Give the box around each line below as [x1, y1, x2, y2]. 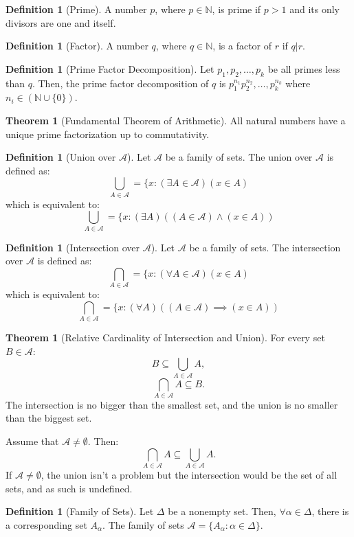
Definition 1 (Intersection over [5, 240, 140, 254]
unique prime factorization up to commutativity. [5, 126, 210, 141]
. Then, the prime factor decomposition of [32, 76, 209, 90]
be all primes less [267, 61, 340, 76]
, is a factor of [212, 38, 272, 53]
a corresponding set [5, 517, 87, 532]
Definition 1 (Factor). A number [5, 38, 148, 53]
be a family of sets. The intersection [189, 240, 341, 254]
